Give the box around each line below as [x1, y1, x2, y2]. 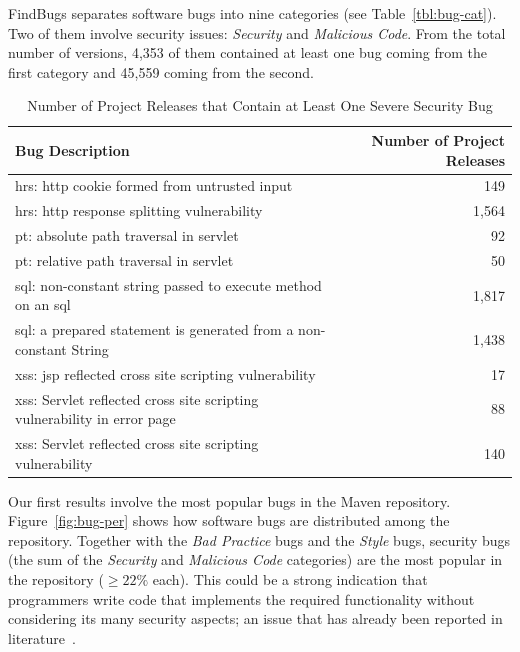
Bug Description [15, 139, 130, 160]
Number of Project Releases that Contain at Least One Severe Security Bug [27, 95, 493, 116]
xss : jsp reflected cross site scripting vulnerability [15, 363, 316, 384]
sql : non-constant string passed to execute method [15, 274, 322, 295]
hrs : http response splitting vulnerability [15, 200, 263, 221]
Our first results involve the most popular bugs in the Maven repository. [8, 490, 451, 511]
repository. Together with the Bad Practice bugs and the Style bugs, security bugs [8, 529, 511, 550]
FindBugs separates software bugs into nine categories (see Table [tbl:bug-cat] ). [8, 3, 497, 23]
